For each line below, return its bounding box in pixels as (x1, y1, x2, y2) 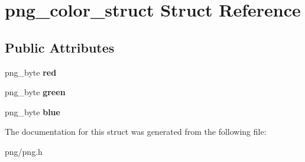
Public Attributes (5, 38, 115, 56)
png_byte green (5, 86, 66, 98)
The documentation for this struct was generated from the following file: (5, 125, 267, 138)
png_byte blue (5, 105, 60, 118)
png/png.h (5, 145, 43, 157)
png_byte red (5, 66, 57, 78)
